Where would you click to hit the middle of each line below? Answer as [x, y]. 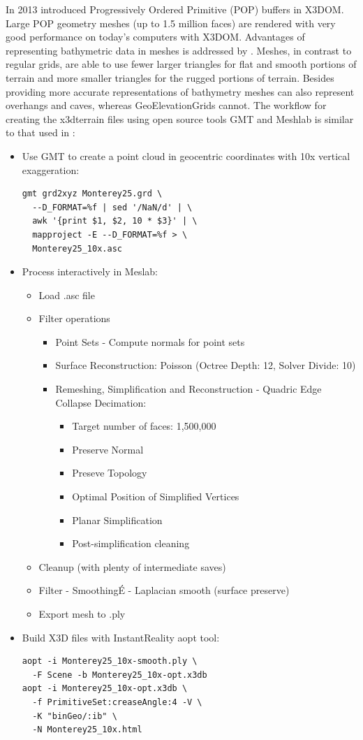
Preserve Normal [108, 449]
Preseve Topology [110, 473]
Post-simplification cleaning [131, 543]
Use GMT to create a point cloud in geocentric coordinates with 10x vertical [186, 155]
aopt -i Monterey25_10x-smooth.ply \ [110, 661]
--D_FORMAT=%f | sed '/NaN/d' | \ [112, 207]
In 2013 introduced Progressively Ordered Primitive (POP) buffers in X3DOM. [175, 9]
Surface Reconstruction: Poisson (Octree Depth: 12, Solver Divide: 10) [206, 365]
